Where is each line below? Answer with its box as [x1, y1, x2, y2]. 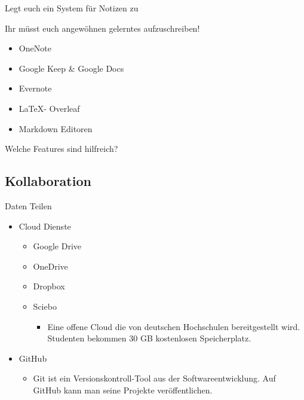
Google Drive [33, 240, 82, 252]
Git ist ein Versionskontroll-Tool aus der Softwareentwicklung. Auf [33, 372, 276, 384]
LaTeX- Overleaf [19, 102, 80, 114]
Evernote [19, 82, 52, 94]
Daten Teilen [5, 199, 52, 212]
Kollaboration [5, 172, 91, 190]
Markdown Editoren [19, 122, 93, 135]
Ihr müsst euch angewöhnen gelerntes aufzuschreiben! [5, 22, 200, 34]
